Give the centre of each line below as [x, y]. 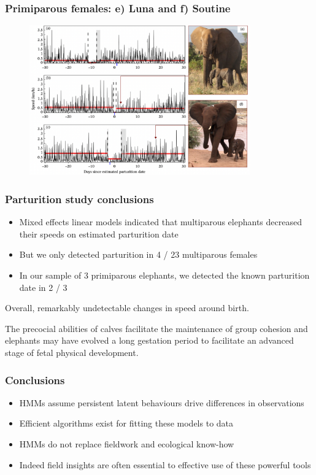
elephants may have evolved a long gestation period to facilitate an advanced [149, 340]
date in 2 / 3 [43, 287]
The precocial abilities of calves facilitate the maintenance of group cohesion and [156, 328]
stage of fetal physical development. [72, 353]
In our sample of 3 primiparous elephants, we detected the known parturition [164, 275]
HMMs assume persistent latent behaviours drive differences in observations [162, 402]
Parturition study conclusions [79, 199]
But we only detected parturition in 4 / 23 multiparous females [138, 254]
